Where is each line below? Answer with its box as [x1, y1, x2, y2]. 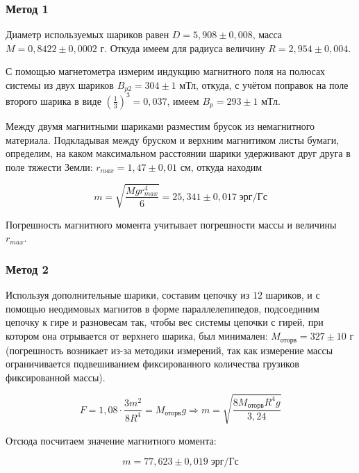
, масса [252, 27, 283, 42]
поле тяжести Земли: [6, 159, 93, 174]
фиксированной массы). [6, 370, 106, 384]
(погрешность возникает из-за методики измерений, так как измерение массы [6, 342, 333, 357]
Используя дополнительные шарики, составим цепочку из [6, 288, 250, 302]
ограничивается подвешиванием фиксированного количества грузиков [6, 356, 299, 371]
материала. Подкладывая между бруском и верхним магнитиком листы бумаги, [6, 132, 340, 147]
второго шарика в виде [6, 93, 101, 108]
